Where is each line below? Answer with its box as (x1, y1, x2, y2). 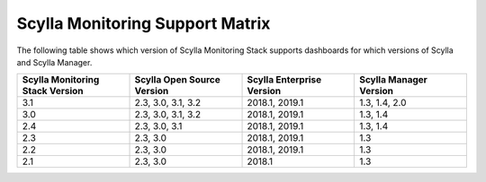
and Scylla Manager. (16, 56, 93, 67)
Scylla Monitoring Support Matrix (16, 13, 271, 33)
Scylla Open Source (134, 74, 220, 86)
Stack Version (22, 85, 85, 98)
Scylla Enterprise (247, 74, 322, 86)
